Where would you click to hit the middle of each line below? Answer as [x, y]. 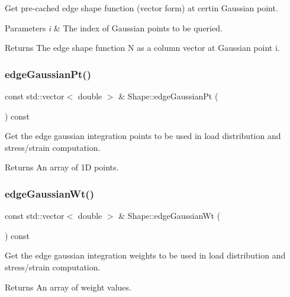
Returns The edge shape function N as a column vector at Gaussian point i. [142, 48]
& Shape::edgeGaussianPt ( [168, 96]
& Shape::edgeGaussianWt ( [170, 216]
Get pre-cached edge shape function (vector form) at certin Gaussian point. [141, 8]
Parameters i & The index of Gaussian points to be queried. [114, 28]
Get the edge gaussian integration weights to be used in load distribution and [145, 255]
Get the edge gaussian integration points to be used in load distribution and [143, 136]
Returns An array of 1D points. [62, 167]
